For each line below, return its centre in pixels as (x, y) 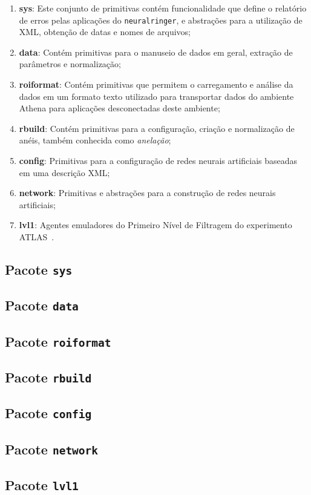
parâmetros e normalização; (70, 64)
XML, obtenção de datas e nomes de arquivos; (105, 32)
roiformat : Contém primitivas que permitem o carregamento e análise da (156, 84)
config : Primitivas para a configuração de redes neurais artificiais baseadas (158, 160)
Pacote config (48, 413)
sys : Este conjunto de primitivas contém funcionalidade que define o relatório (163, 8)
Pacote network (52, 449)
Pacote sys (39, 269)
